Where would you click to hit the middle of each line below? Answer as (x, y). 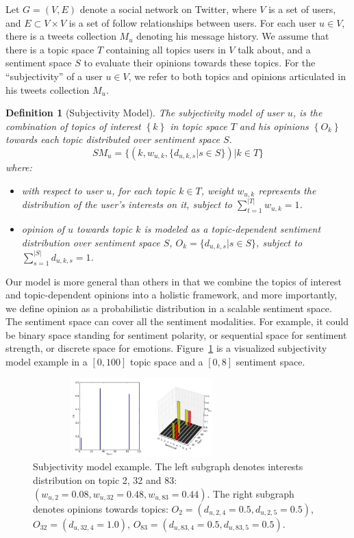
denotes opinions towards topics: (101, 508)
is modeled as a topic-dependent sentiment (232, 229)
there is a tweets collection (61, 36)
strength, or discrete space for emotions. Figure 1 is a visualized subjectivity (166, 348)
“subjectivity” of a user (54, 76)
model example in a (47, 362)
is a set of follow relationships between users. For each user (192, 22)
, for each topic (144, 190)
